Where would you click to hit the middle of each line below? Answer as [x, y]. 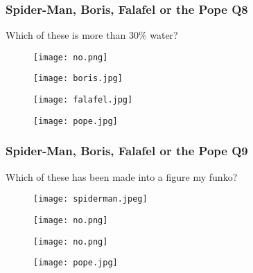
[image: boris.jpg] [78, 79]
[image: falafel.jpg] [83, 100]
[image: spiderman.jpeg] [90, 199]
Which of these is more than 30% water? [92, 35]
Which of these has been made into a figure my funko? [122, 176]
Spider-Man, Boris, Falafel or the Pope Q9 [127, 151]
